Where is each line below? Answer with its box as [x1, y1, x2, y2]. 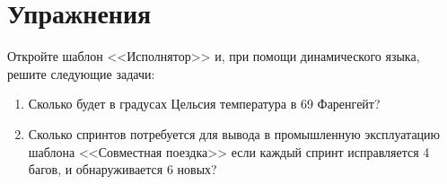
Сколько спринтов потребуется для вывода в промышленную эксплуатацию [28, 124, 441, 143]
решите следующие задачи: [7, 64, 155, 83]
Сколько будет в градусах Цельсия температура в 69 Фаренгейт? [28, 94, 381, 113]
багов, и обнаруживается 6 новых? [28, 160, 217, 179]
